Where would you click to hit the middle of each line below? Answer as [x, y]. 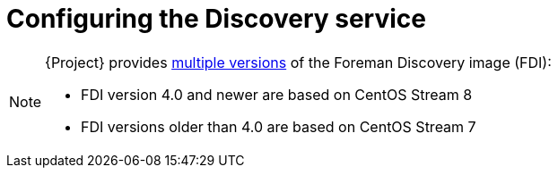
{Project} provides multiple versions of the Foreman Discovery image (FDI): [298, 62]
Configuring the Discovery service [216, 19]
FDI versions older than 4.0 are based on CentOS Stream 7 [279, 126]
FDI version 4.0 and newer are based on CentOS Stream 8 [277, 94]
